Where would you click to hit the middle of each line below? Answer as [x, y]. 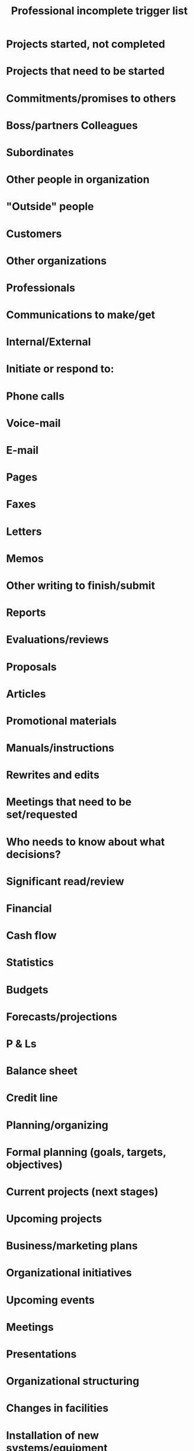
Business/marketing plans [72, 1246]
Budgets [27, 990]
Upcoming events [50, 1300]
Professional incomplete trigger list [99, 11]
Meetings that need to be [69, 802]
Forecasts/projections [62, 1017]
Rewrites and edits [53, 775]
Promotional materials [62, 721]
